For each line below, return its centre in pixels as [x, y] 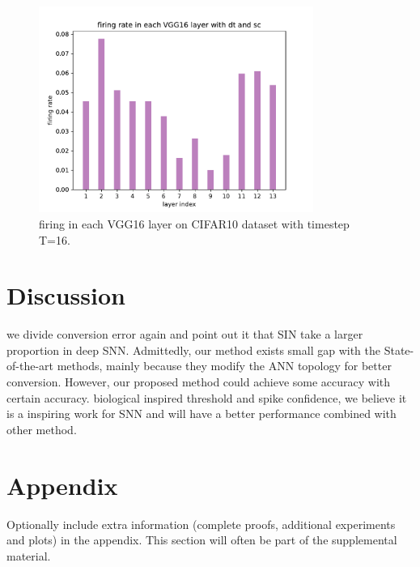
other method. [42, 429]
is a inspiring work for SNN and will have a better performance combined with [202, 414]
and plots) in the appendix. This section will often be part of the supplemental [202, 540]
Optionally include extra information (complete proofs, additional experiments [201, 524]
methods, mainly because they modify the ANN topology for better [224, 366]
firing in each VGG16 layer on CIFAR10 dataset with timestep [194, 223]
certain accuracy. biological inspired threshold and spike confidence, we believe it [207, 397]
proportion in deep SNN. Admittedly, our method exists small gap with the [193, 350]
